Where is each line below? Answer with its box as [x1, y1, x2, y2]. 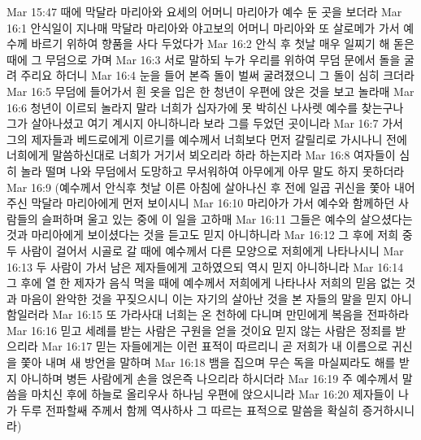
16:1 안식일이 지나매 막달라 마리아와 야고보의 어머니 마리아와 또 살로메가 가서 [7, 19, 400, 36]
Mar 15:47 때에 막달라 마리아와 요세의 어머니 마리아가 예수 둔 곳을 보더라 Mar [7, 3, 402, 20]
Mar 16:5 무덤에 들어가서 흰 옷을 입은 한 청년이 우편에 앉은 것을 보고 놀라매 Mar [7, 82, 414, 99]
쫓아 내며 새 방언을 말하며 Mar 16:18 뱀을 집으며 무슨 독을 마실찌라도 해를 [20, 354, 396, 371]
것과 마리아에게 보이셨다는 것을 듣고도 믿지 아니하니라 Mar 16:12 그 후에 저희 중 [7, 226, 413, 243]
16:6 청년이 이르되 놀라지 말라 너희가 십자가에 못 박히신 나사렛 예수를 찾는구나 [7, 98, 404, 115]
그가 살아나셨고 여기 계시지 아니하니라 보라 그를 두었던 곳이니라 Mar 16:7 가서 [7, 115, 403, 132]
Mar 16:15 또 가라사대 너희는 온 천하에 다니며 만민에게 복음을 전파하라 [52, 306, 409, 323]
